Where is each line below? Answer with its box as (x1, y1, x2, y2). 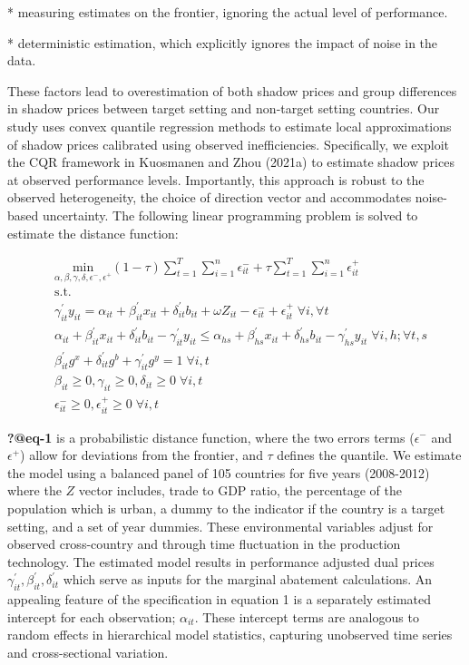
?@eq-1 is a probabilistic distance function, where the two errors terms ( (7, 427, 415, 446)
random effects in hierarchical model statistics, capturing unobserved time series (7, 625, 453, 644)
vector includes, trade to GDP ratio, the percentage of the (78, 481, 402, 500)
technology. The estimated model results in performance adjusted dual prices (7, 552, 435, 571)
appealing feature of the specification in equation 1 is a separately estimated (7, 590, 432, 609)
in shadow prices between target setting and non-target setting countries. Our (7, 99, 440, 118)
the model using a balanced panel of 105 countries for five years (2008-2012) (7, 463, 430, 482)
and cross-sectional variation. (7, 642, 169, 661)
